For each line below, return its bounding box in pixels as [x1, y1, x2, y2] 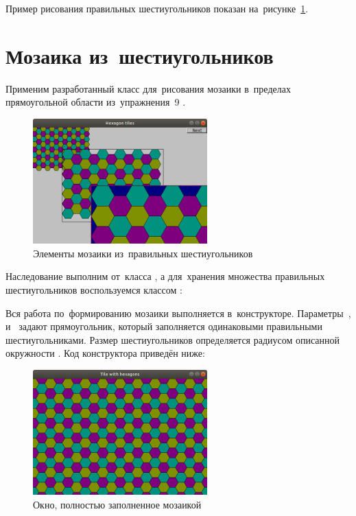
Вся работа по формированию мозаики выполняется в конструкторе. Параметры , [5, 305, 351, 320]
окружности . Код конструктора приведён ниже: [5, 346, 205, 360]
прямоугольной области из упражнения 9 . [5, 95, 186, 109]
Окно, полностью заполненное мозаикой [33, 497, 202, 511]
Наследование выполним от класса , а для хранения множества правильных [5, 269, 325, 283]
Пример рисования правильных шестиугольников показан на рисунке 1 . [5, 1, 309, 15]
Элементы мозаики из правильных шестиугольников [33, 246, 253, 260]
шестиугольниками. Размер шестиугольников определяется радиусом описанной [5, 332, 340, 347]
